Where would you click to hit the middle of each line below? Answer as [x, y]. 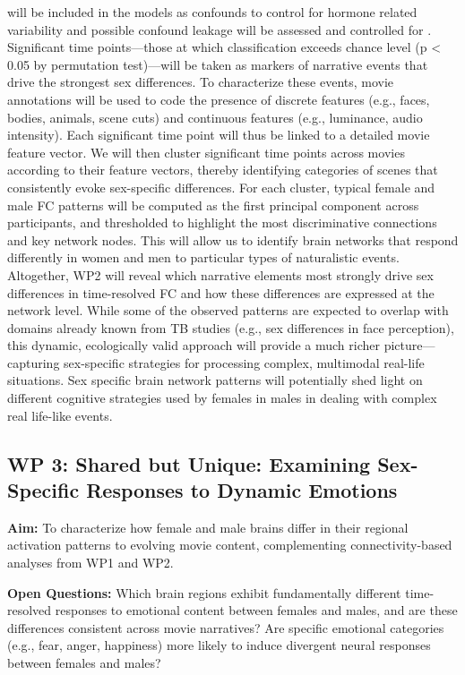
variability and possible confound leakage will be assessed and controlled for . [220, 29]
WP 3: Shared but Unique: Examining [189, 463]
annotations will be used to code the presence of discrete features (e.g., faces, [219, 99]
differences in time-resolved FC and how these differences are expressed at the [221, 292]
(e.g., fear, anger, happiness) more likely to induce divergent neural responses [219, 645]
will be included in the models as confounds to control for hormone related [212, 12]
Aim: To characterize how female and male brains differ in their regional [208, 527]
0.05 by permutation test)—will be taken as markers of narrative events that [218, 64]
